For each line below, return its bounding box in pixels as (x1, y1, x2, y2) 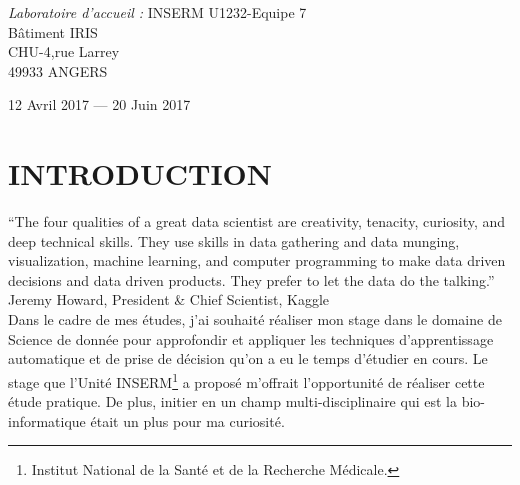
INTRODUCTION (8, 153, 273, 194)
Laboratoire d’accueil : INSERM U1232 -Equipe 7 (8, 2, 307, 22)
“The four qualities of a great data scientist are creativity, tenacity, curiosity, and (8, 211, 506, 232)
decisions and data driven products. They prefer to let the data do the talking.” (8, 269, 495, 290)
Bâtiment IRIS (8, 21, 98, 42)
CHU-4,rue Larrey (8, 41, 120, 62)
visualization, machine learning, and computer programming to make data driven (8, 250, 506, 271)
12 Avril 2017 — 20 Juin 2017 (8, 94, 191, 115)
